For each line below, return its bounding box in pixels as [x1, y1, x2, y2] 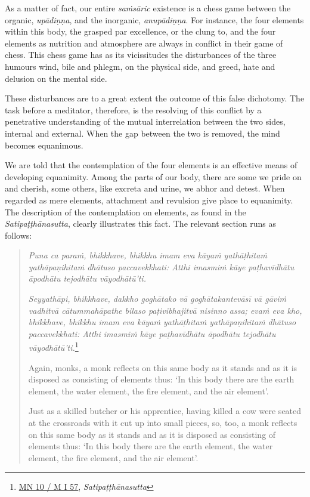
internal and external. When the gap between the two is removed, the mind [5, 126, 280, 139]
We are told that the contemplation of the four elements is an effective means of [5, 159, 297, 171]
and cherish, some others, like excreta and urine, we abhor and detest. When [5, 182, 285, 195]
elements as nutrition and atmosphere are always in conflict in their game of [5, 36, 283, 49]
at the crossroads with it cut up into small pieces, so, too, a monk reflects [28, 416, 297, 429]
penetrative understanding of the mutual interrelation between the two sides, [5, 115, 286, 128]
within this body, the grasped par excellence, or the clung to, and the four [5, 25, 276, 38]
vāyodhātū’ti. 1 [28, 339, 79, 354]
